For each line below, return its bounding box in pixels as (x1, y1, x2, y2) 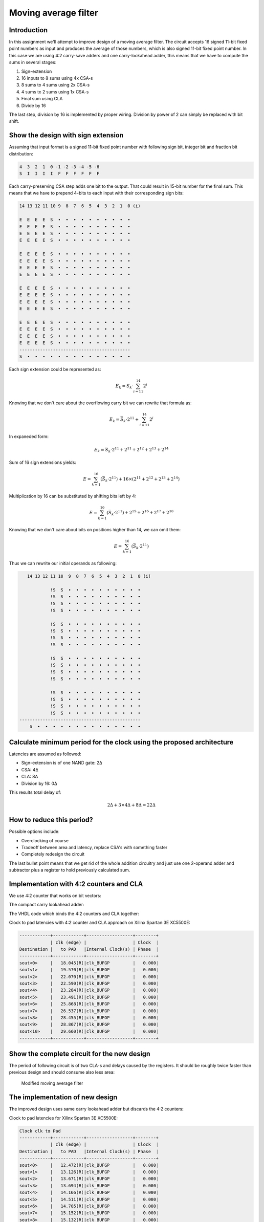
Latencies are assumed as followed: (9, 751, 82, 757)
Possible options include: (9, 829, 60, 834)
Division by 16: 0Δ (21, 780, 57, 786)
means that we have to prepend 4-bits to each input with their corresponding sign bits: (9, 190, 184, 196)
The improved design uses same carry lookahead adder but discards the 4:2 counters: (9, 1106, 184, 1112)
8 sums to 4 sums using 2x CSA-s (21, 82, 90, 88)
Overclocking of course (21, 837, 69, 843)
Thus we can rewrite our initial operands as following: (9, 560, 117, 566)
